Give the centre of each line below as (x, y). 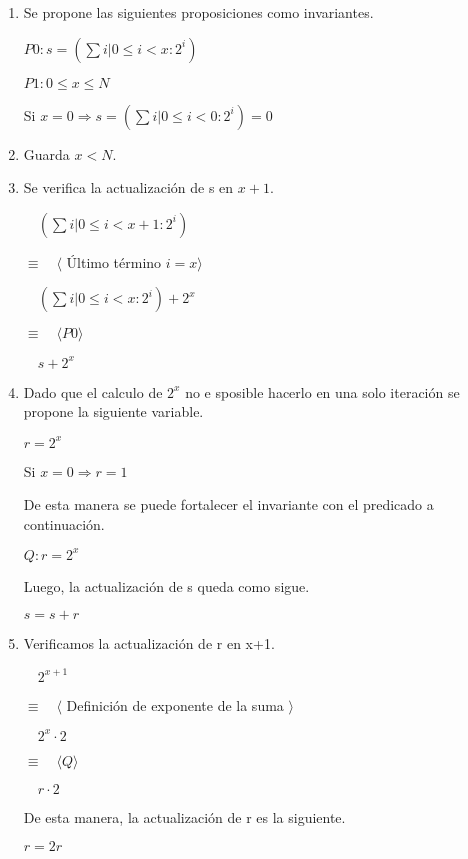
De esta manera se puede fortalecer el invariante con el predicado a (228, 504)
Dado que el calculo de (93, 391)
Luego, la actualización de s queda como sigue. (166, 585)
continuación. (64, 523)
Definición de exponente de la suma (175, 704)
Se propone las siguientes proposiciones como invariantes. (198, 12)
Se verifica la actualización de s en (128, 187)
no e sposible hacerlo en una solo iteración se (322, 391)
